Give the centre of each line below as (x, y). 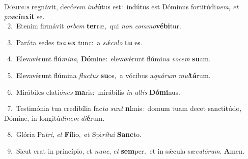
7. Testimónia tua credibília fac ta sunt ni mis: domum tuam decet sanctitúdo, (124, 108)
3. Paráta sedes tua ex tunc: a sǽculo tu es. (75, 42)
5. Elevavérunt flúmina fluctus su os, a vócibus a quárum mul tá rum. (109, 75)
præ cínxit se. (24, 16)
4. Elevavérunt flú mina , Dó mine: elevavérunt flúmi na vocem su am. (109, 59)
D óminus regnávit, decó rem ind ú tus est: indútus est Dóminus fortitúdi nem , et (121, 6)
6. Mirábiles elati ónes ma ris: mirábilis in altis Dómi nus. (94, 92)
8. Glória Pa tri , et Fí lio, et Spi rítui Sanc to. (74, 134)
